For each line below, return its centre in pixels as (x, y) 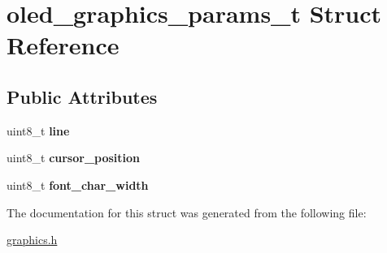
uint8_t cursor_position (74, 158)
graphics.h (32, 240)
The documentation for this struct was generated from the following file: (187, 212)
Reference (63, 45)
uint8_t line (38, 130)
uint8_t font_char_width (78, 184)
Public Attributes (82, 96)
